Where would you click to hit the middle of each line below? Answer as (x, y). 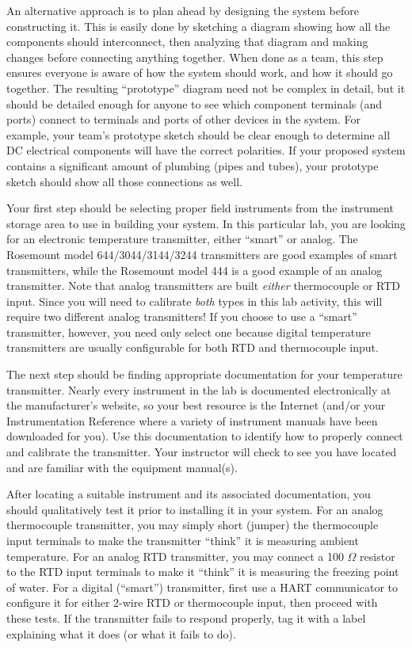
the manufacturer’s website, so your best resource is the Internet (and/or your (196, 405)
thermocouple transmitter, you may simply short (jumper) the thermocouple (193, 525)
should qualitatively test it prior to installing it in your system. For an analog (195, 509)
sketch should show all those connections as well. (124, 181)
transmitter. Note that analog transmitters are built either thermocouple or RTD (204, 286)
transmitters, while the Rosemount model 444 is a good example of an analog (195, 270)
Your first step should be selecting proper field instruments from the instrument (200, 208)
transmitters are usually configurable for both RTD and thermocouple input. (193, 347)
